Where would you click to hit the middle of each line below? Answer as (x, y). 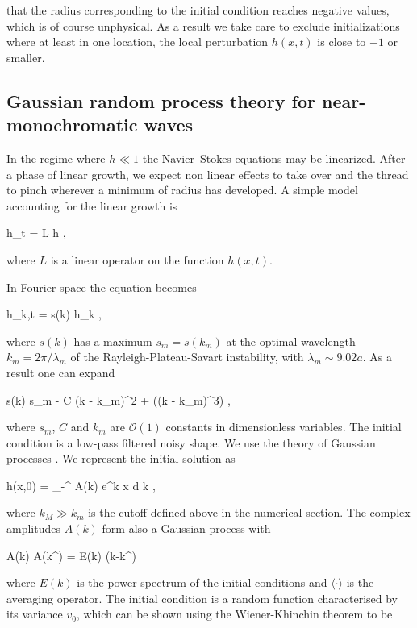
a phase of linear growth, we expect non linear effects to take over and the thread (208, 174)
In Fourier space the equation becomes (102, 287)
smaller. (26, 57)
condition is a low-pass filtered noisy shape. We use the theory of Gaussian (191, 442)
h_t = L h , (36, 233)
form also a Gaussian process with (186, 528)
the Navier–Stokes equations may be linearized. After (274, 158)
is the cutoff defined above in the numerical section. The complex (249, 512)
